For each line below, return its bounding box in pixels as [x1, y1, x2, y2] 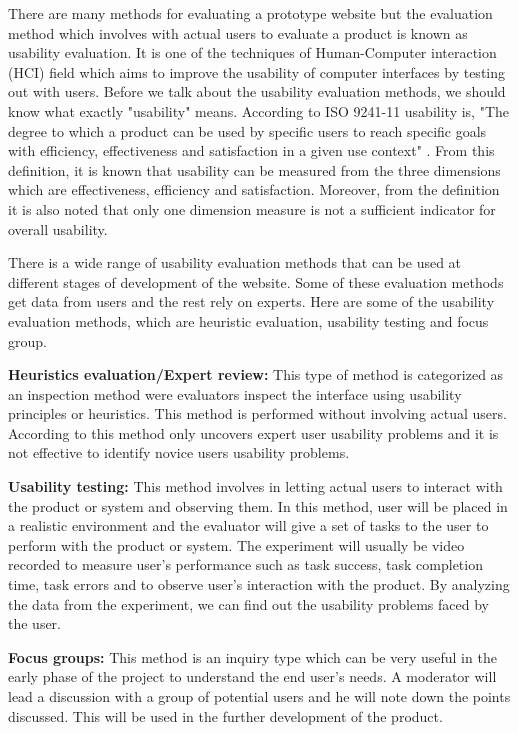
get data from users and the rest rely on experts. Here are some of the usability [8, 291, 495, 312]
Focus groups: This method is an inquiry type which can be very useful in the [8, 646, 497, 667]
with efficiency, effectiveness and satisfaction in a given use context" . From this [8, 140, 495, 161]
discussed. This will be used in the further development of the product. [8, 705, 443, 726]
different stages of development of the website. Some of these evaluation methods [8, 271, 504, 292]
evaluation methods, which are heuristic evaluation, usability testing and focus [8, 310, 489, 331]
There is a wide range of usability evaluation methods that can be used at [8, 252, 462, 273]
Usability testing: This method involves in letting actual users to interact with [8, 476, 503, 497]
